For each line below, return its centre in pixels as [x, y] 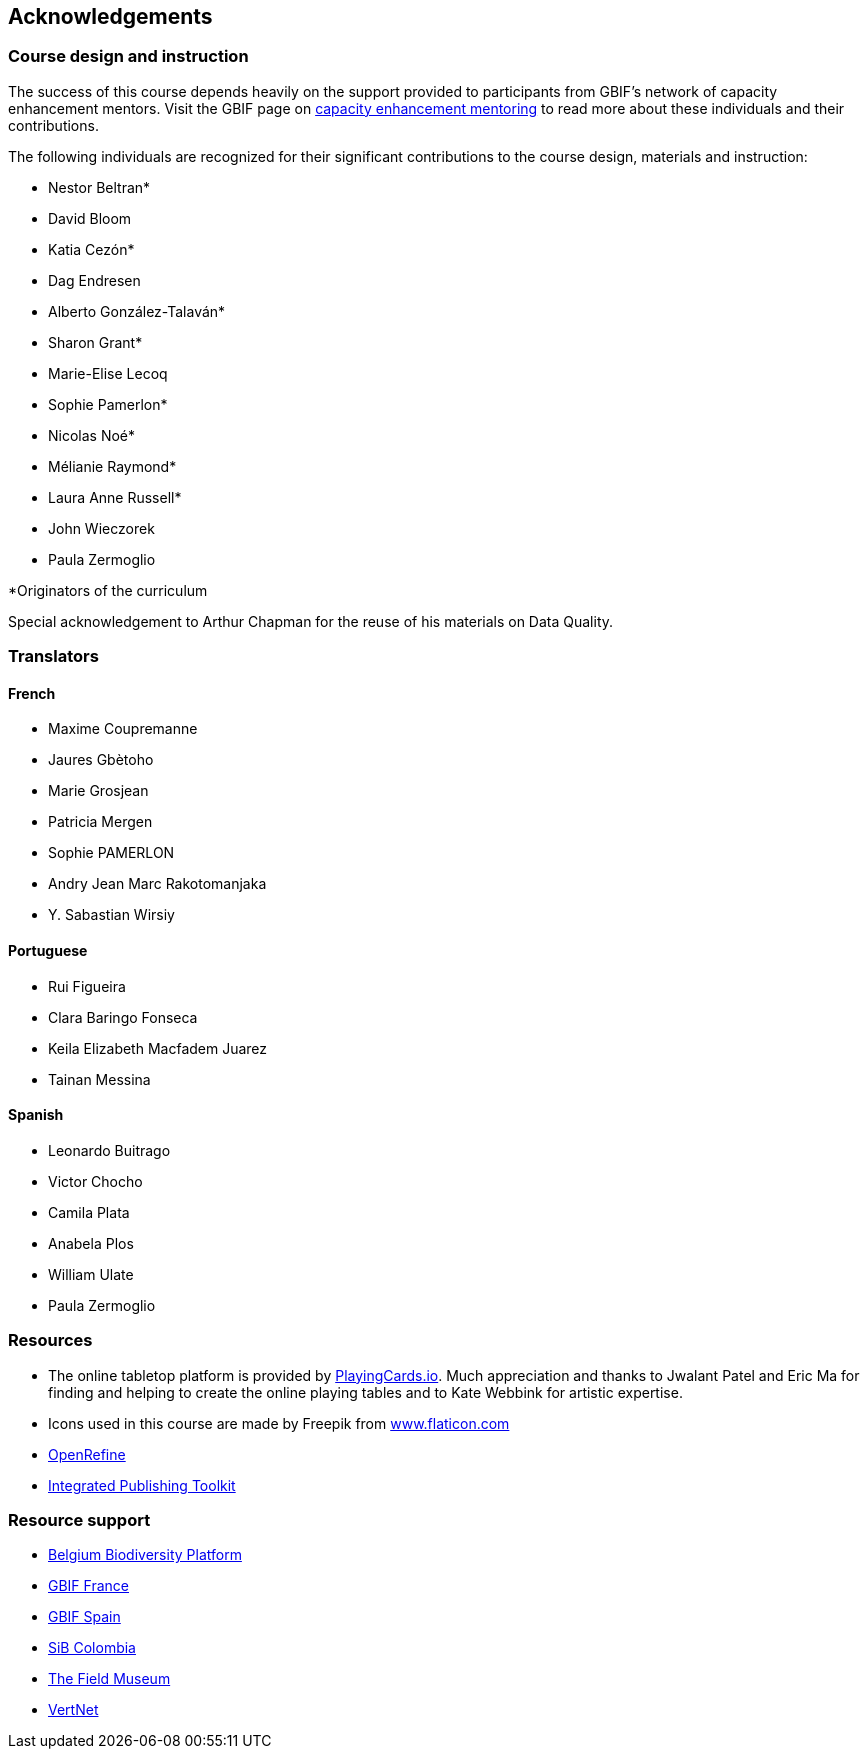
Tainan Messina [99, 1079]
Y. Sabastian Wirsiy [111, 915]
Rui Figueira [87, 986]
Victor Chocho [95, 1181]
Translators [53, 656]
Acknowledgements [110, 16]
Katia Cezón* [91, 249]
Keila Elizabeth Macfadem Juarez [158, 1048]
